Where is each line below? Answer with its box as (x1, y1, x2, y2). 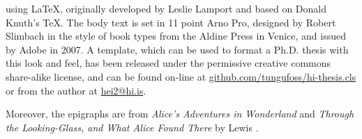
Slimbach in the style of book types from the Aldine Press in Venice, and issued (6, 28, 347, 43)
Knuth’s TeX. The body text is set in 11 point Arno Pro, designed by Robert (6, 15, 336, 29)
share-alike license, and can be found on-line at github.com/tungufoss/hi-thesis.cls (6, 69, 356, 83)
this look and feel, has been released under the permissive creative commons (6, 56, 331, 70)
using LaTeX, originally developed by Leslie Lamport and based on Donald (6, 1, 327, 15)
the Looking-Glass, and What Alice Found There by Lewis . (6, 120, 259, 134)
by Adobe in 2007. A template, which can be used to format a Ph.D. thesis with (6, 42, 349, 56)
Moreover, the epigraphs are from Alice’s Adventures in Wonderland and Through (6, 106, 354, 121)
